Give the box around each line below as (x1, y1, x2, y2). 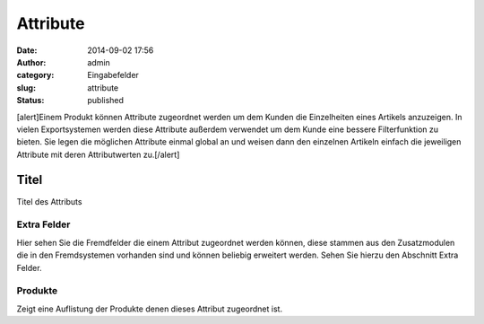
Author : (16, 57, 47, 67)
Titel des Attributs (16, 196, 82, 206)
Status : (16, 95, 45, 106)
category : (16, 70, 55, 81)
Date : (16, 45, 38, 56)
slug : (16, 82, 36, 93)
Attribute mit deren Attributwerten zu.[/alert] (16, 149, 180, 160)
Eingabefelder (87, 70, 139, 81)
